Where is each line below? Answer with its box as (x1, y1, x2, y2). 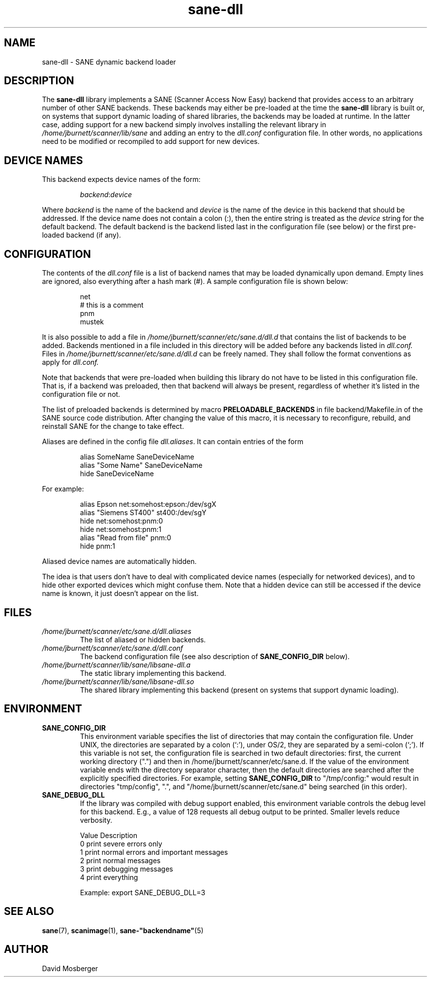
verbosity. (80, 815, 112, 824)
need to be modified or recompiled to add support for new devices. (42, 137, 260, 146)
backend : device (80, 190, 132, 199)
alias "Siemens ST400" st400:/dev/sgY (80, 508, 207, 517)
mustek (80, 317, 104, 326)
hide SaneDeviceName (80, 469, 154, 478)
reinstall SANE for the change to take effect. (42, 422, 184, 431)
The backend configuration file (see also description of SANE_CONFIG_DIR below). (80, 652, 350, 661)
